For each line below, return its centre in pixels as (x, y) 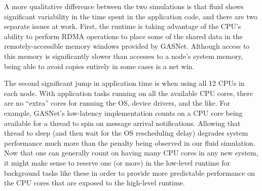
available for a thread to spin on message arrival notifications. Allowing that (122, 123)
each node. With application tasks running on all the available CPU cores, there (128, 93)
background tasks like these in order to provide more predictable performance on (129, 172)
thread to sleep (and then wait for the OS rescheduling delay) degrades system (126, 133)
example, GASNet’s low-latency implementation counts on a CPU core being (123, 113)
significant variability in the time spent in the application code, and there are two (131, 16)
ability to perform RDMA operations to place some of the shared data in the (123, 36)
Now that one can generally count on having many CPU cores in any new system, (131, 153)
